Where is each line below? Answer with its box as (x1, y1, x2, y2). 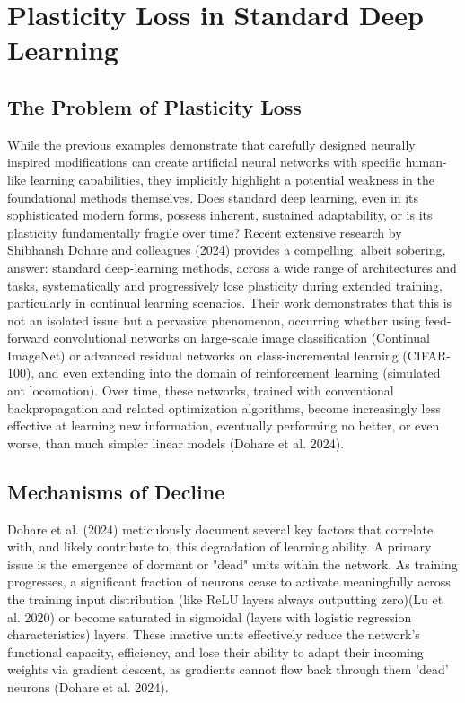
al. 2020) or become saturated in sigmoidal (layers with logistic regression (7, 607, 412, 626)
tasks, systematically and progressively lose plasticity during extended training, (7, 275, 443, 294)
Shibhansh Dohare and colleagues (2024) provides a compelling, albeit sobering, (7, 240, 446, 259)
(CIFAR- (402, 345, 451, 364)
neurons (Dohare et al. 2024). (7, 678, 169, 696)
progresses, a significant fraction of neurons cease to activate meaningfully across (7, 572, 451, 591)
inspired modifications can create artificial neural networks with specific (7, 152, 401, 171)
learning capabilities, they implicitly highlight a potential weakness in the (30, 169, 434, 188)
